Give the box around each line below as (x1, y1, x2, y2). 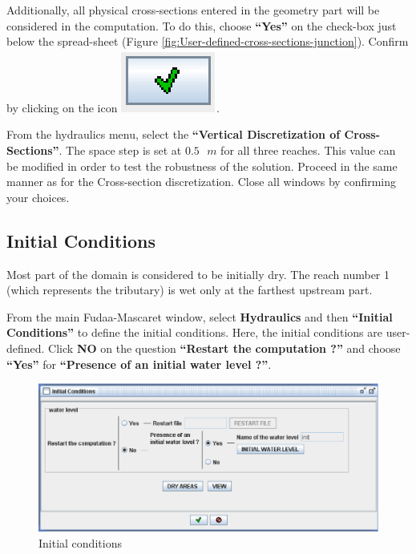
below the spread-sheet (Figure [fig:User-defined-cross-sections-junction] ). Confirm (6, 33, 409, 50)
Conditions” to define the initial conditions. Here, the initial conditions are (6, 324, 382, 341)
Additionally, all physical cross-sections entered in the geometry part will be (6, 2, 380, 18)
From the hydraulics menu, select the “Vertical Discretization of (6, 126, 341, 143)
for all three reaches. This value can (220, 141, 396, 158)
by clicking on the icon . (6, 99, 220, 115)
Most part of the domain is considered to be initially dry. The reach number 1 (6, 265, 390, 282)
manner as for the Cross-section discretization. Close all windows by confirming (6, 173, 397, 190)
